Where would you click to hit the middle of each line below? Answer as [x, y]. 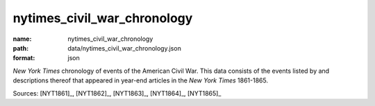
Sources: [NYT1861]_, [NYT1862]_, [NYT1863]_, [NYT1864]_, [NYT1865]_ [117, 93]
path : [21, 48]
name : [22, 39]
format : [24, 58]
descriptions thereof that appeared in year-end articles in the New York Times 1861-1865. [141, 80]
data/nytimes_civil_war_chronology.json [125, 48]
